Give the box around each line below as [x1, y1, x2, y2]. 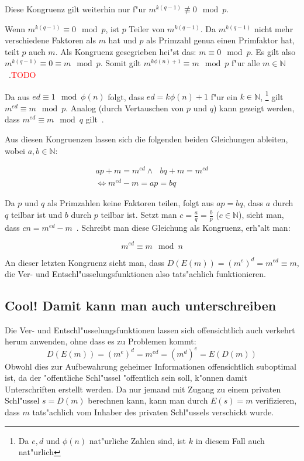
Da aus [5, 90, 30, 103]
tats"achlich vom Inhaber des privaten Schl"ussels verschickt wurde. [32, 405, 274, 418]
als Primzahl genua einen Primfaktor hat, [146, 34, 295, 46]
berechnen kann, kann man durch [88, 394, 208, 407]
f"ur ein [210, 90, 237, 103]
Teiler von [129, 22, 165, 35]
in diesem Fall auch [195, 434, 265, 446]
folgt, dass [108, 90, 144, 103]
